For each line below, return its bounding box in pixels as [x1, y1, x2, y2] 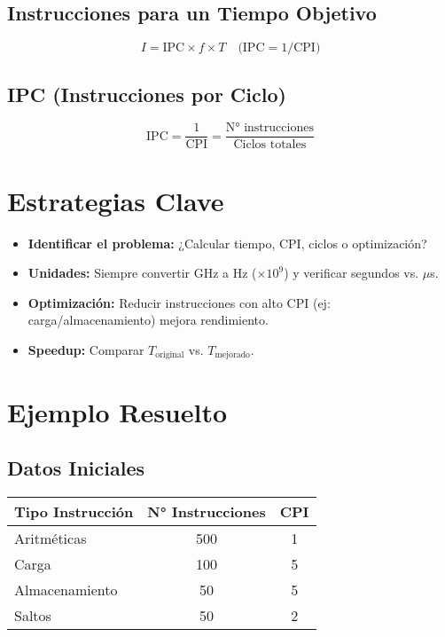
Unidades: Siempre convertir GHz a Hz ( [27, 263, 257, 282]
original [155, 350, 184, 360]
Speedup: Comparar [27, 340, 144, 358]
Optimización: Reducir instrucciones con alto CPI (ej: [27, 293, 331, 311]
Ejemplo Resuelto [7, 393, 228, 429]
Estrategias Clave [7, 182, 224, 218]
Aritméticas [14, 528, 87, 548]
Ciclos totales [233, 138, 307, 152]
